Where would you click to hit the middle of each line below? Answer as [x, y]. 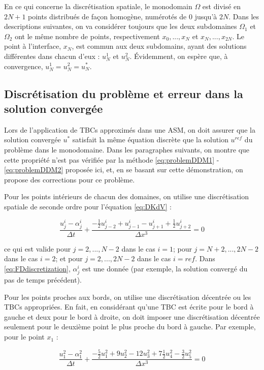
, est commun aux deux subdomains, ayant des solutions [159, 46]
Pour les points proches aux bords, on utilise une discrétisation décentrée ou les [128, 297]
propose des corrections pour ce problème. [70, 179]
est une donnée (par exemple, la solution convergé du [165, 268]
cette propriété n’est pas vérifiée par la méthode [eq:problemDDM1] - [112, 159]
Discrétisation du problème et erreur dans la [124, 93]
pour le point [24, 337]
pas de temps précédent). [43, 280]
